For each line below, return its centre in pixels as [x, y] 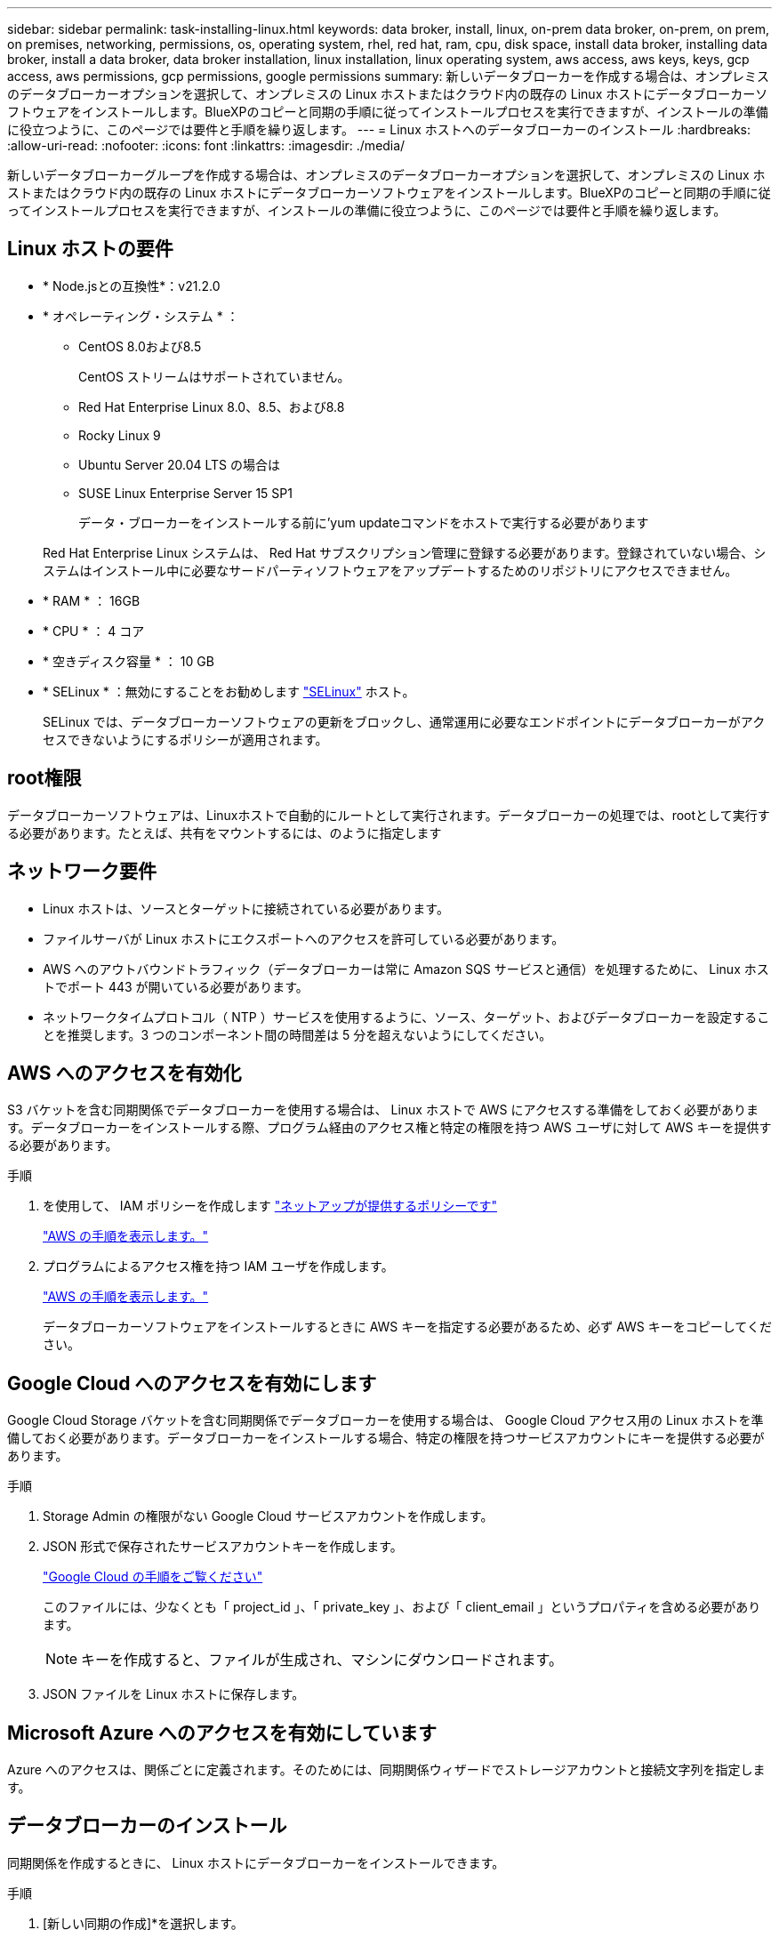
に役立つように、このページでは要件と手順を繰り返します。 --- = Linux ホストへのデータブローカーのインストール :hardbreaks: [379, 129]
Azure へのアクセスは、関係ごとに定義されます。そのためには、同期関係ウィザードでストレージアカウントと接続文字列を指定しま [386, 1770]
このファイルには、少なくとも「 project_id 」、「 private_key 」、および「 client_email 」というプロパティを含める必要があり [402, 1607]
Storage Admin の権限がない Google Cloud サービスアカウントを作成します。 [268, 1516]
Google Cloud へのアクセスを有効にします [192, 1383]
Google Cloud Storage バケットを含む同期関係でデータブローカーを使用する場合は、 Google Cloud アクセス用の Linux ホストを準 [385, 1420]
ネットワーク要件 [82, 872]
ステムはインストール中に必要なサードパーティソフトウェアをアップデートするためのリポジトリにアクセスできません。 [390, 570]
